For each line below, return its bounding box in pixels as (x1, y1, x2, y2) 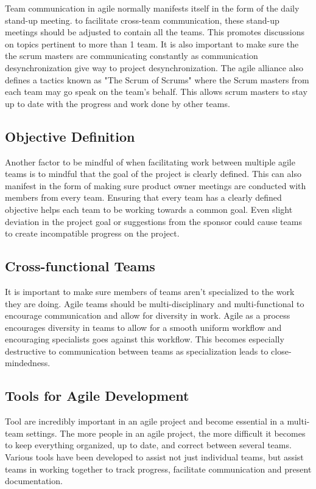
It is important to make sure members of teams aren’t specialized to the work (5, 285, 295, 297)
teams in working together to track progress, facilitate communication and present (5, 462, 312, 475)
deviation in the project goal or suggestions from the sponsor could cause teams (5, 215, 302, 227)
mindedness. (5, 356, 51, 369)
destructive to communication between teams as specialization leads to (5, 344, 269, 357)
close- (271, 344, 292, 357)
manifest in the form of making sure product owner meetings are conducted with (5, 179, 306, 192)
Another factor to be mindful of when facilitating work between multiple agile (5, 155, 295, 168)
